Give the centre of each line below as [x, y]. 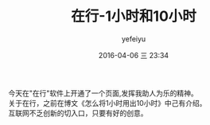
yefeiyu [134, 39]
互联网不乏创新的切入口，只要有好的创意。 [78, 113]
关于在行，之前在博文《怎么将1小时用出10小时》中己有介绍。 [107, 103]
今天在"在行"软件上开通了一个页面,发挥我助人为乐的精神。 [103, 93]
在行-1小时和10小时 [134, 16]
